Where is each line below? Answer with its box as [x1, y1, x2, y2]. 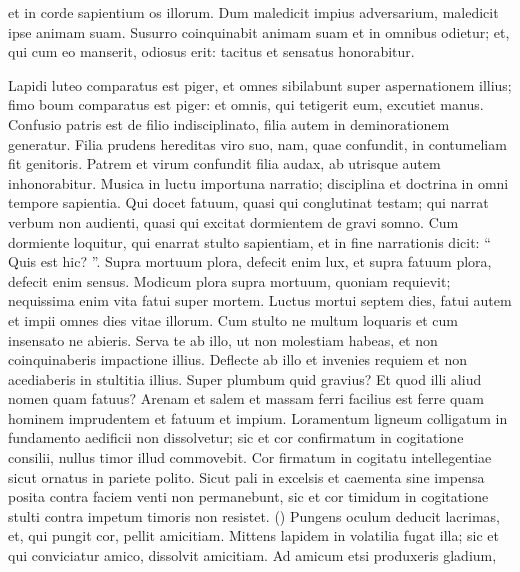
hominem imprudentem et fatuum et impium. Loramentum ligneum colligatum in [8, 407, 508, 428]
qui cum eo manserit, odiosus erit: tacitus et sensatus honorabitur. [8, 41, 415, 62]
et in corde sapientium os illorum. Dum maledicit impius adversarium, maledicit [8, 2, 499, 22]
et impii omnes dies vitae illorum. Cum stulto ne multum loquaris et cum [8, 309, 458, 330]
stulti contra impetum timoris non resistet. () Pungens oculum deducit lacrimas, [8, 505, 500, 526]
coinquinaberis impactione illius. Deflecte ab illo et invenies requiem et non [8, 349, 468, 370]
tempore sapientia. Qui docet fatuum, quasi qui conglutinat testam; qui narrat [8, 192, 489, 213]
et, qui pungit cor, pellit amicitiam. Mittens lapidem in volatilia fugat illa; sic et [8, 525, 500, 546]
